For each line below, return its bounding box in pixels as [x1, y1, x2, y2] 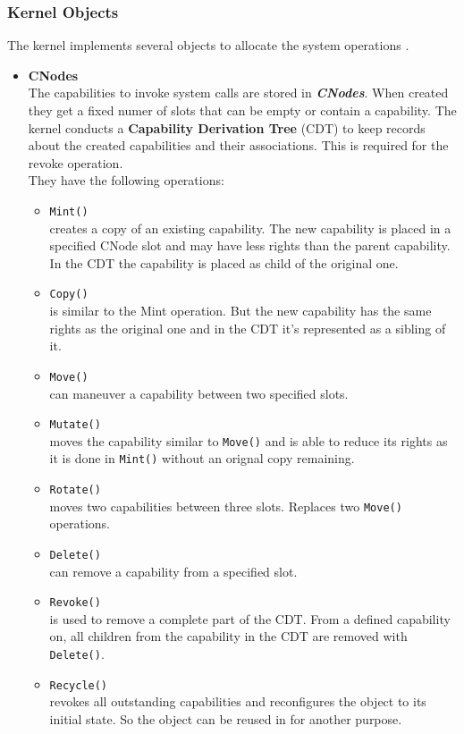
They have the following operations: [28, 171, 224, 190]
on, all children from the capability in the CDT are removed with [49, 627, 408, 645]
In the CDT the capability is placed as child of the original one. [49, 253, 399, 272]
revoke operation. [28, 153, 123, 172]
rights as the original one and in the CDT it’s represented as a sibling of [49, 318, 446, 337]
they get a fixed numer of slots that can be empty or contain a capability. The [28, 101, 457, 119]
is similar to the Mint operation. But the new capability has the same [49, 301, 432, 320]
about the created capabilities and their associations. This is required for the [28, 136, 449, 155]
